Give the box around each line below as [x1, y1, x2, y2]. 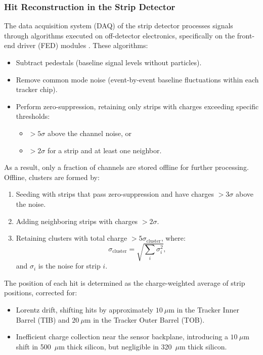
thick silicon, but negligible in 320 [67, 341, 172, 351]
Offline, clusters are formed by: [4, 171, 100, 182]
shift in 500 [16, 341, 51, 351]
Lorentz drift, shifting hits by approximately [16, 304, 153, 315]
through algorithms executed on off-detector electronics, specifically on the [4, 30, 235, 40]
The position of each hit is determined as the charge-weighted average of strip [4, 277, 245, 288]
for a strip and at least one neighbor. [47, 145, 162, 155]
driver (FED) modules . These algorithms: [17, 40, 148, 51]
